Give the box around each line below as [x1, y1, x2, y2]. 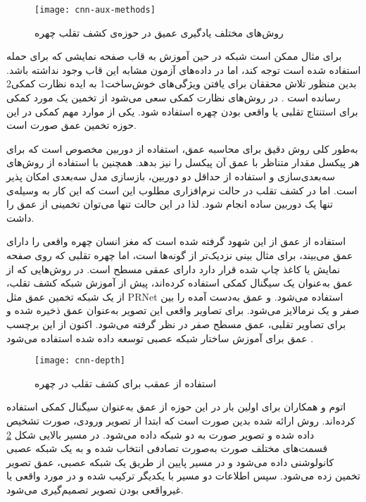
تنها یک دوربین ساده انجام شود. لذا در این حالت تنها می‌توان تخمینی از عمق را [6, 196, 333, 211]
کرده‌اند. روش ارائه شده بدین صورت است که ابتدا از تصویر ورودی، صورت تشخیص [6, 413, 355, 427]
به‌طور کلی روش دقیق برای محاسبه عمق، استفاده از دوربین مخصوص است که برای [6, 141, 358, 156]
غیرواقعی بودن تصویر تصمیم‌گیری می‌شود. [6, 482, 184, 496]
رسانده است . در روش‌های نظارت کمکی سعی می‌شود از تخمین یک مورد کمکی [6, 90, 341, 105]
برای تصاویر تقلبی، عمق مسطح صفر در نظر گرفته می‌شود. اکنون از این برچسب [6, 316, 346, 331]
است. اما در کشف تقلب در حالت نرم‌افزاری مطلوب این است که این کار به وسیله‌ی [6, 182, 358, 197]
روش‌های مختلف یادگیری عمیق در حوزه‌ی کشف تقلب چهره [34, 25, 284, 39]
